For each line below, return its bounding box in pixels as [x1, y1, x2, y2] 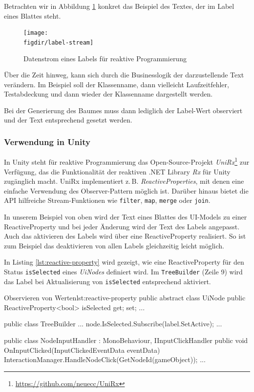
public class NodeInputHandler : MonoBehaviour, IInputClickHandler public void [4, 335, 248, 345]
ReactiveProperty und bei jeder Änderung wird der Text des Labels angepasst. [4, 221, 240, 231]
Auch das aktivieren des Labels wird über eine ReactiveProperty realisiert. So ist [4, 231, 246, 241]
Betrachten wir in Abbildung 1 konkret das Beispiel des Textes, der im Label [4, 1, 234, 11]
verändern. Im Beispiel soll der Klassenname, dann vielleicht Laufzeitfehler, [4, 79, 229, 89]
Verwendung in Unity [4, 135, 91, 147]
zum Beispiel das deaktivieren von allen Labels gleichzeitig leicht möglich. [4, 240, 224, 250]
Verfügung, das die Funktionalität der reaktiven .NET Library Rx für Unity [4, 166, 231, 176]
